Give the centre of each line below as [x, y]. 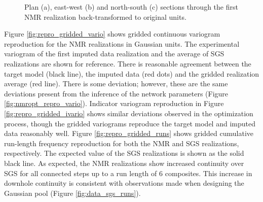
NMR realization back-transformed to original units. [105, 16]
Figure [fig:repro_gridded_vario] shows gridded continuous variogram [112, 34]
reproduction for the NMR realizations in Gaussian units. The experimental [122, 43]
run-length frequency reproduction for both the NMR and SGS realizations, [122, 143]
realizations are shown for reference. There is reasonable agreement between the [128, 63]
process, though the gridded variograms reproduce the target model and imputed [130, 123]
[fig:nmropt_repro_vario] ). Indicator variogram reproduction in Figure [114, 103]
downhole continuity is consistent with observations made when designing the [124, 183]
